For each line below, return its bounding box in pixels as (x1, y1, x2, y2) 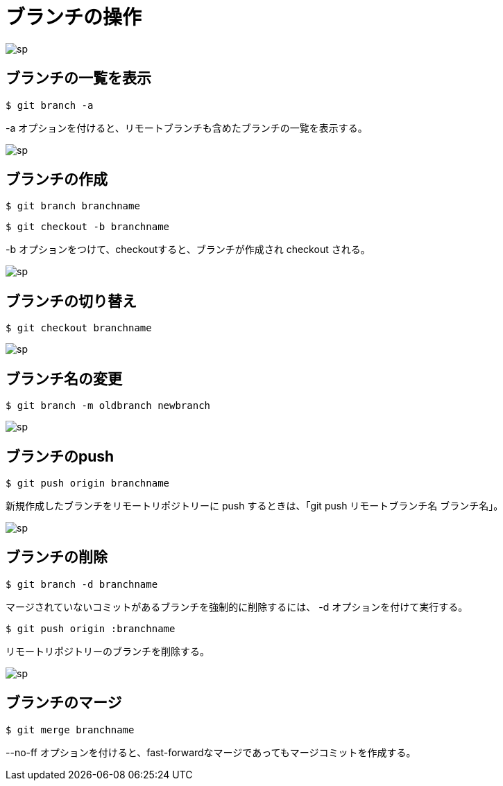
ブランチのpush (6, 447, 114, 465)
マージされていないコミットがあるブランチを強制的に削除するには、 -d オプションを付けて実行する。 (6, 600, 468, 613)
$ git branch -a (6, 99, 94, 111)
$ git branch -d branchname (6, 578, 158, 590)
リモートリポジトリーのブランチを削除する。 (6, 645, 210, 657)
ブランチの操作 (6, 6, 142, 29)
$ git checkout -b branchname (6, 221, 170, 233)
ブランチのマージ (6, 694, 122, 712)
